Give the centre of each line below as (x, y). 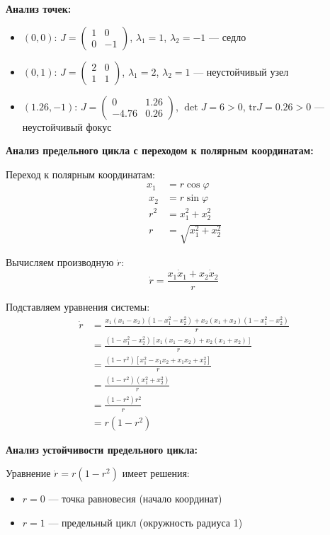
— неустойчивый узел (241, 71)
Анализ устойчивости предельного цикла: (102, 449)
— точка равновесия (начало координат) (135, 499)
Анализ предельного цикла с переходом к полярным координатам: (160, 150)
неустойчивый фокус (67, 126)
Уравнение (28, 473)
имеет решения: (156, 473)
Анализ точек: (39, 8)
